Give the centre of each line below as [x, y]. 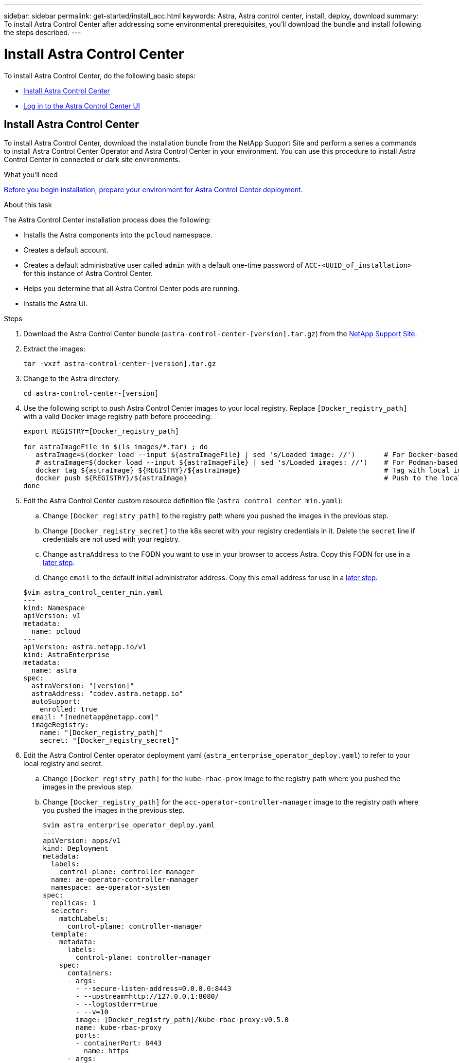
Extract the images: [54, 349]
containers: [90, 973]
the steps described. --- [43, 32]
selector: [69, 911]
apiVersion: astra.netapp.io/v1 [85, 647]
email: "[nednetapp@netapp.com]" [95, 717]
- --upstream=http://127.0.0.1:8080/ [147, 997]
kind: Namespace [54, 608]
